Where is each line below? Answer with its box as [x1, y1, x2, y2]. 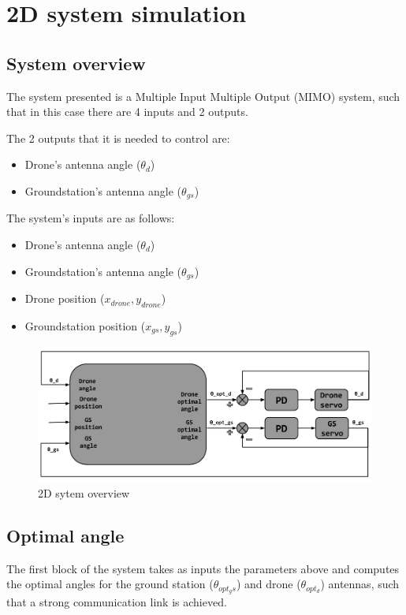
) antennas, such [320, 576, 400, 592]
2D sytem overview [38, 484, 130, 501]
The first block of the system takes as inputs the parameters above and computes [6, 560, 400, 576]
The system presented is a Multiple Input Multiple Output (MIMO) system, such [6, 88, 400, 104]
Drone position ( [24, 290, 105, 307]
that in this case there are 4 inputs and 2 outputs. [6, 103, 248, 120]
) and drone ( [236, 576, 301, 592]
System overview [6, 50, 146, 75]
